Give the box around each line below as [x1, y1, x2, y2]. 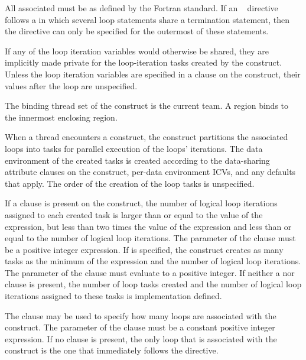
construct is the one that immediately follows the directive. [5, 344, 219, 356]
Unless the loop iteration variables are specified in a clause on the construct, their [5, 67, 301, 80]
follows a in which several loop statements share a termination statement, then [5, 13, 289, 25]
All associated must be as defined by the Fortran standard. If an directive [5, 2, 278, 14]
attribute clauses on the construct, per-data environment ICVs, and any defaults [5, 166, 296, 178]
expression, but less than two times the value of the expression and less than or [5, 220, 292, 232]
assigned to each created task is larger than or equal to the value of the [5, 208, 263, 220]
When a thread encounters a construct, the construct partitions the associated [5, 131, 288, 143]
